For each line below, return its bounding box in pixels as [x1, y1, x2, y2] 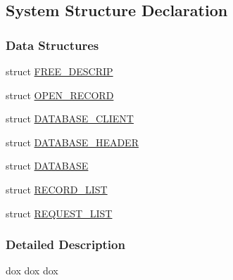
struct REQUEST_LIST [6, 205, 113, 220]
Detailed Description [6, 236, 125, 253]
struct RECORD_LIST [6, 182, 108, 196]
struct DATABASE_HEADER [6, 134, 139, 149]
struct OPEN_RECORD [6, 87, 114, 102]
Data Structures [6, 36, 99, 53]
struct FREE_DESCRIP [6, 64, 113, 78]
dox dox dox [6, 263, 58, 278]
